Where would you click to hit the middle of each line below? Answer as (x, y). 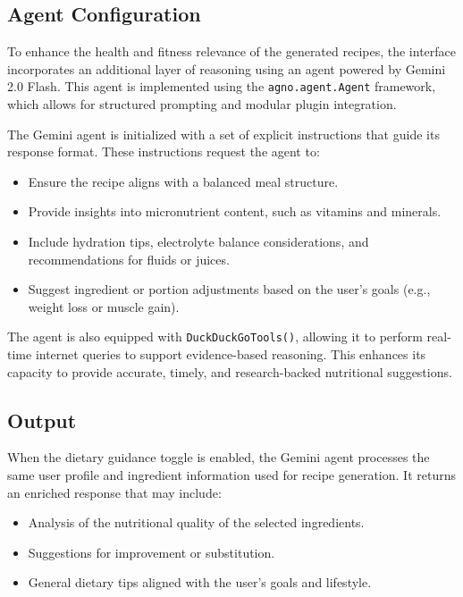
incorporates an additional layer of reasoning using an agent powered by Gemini (227, 68)
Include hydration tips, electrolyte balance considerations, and (198, 242)
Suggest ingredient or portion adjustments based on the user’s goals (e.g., (229, 289)
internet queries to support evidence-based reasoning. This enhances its (231, 354)
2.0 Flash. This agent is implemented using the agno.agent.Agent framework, (222, 86)
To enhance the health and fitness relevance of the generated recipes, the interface (232, 51)
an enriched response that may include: (114, 492)
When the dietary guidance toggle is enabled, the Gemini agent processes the (219, 457)
